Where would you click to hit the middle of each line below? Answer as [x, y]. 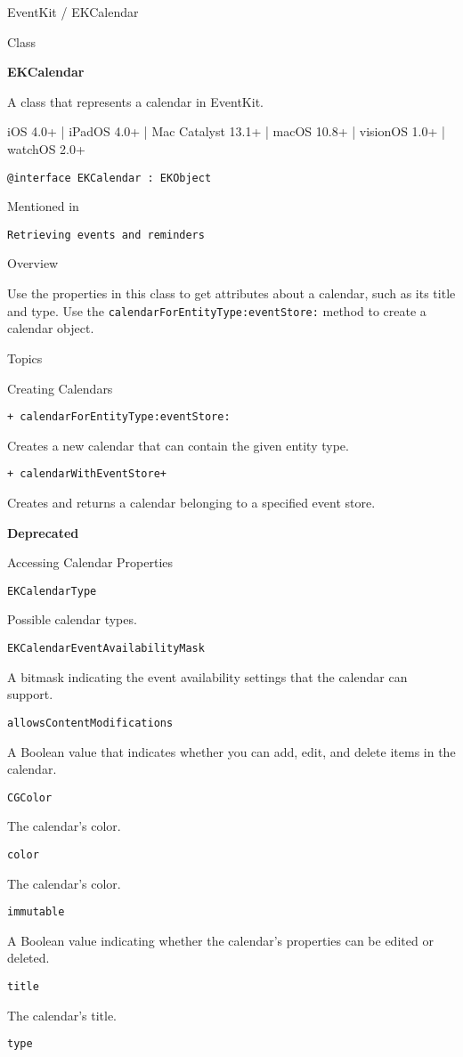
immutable [36, 912]
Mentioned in [43, 206]
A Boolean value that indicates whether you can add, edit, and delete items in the [231, 751]
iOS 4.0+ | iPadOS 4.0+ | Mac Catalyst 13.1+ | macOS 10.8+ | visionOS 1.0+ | [226, 131]
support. [30, 694]
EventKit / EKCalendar [73, 12]
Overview [33, 263]
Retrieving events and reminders [106, 235]
